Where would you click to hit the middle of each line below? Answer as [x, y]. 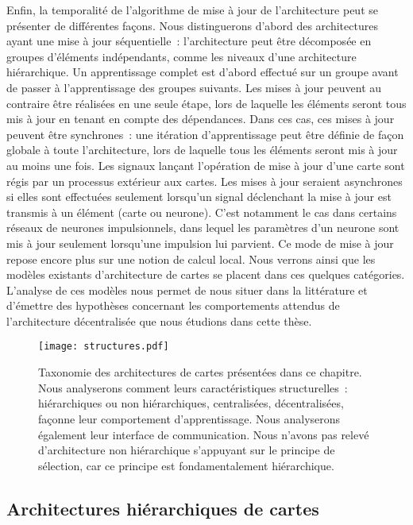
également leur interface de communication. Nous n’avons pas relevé [204, 434]
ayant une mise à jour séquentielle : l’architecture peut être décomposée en [189, 41]
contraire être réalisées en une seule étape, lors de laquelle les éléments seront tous [206, 103]
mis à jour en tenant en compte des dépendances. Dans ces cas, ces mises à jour [201, 119]
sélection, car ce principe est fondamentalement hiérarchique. [186, 465]
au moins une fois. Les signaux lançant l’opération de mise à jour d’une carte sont [206, 165]
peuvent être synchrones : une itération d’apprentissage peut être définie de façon [205, 134]
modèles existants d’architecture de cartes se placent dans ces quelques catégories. [206, 274]
